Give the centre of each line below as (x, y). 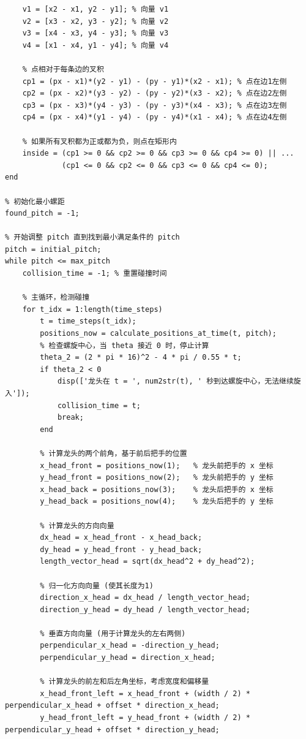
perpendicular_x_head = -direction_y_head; (130, 646)
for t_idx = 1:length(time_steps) (92, 309)
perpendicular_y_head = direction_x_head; (128, 658)
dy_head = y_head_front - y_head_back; (121, 549)
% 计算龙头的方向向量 (77, 525)
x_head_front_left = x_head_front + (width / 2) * (145, 693)
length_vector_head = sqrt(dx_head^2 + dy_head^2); (147, 562)
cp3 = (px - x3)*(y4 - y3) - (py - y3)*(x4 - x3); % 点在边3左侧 (155, 105)
